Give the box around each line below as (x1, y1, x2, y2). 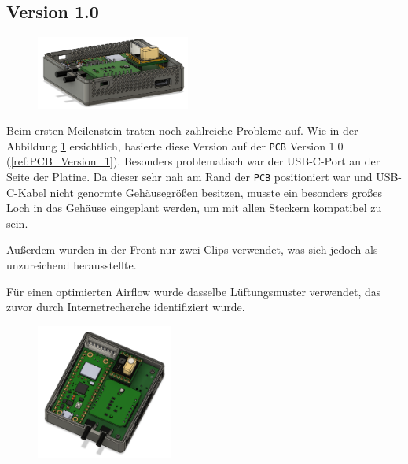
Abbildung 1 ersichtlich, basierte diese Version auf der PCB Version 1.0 (6, 137, 344, 154)
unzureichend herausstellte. (6, 257, 137, 273)
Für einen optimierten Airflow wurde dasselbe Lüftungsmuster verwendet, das (6, 283, 381, 299)
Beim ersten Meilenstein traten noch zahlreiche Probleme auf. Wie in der (6, 122, 358, 139)
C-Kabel (6, 184, 46, 200)
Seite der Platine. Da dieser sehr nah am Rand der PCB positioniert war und (6, 169, 373, 184)
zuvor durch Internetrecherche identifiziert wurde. (6, 299, 245, 315)
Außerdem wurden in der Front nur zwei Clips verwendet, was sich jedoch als (6, 241, 378, 258)
